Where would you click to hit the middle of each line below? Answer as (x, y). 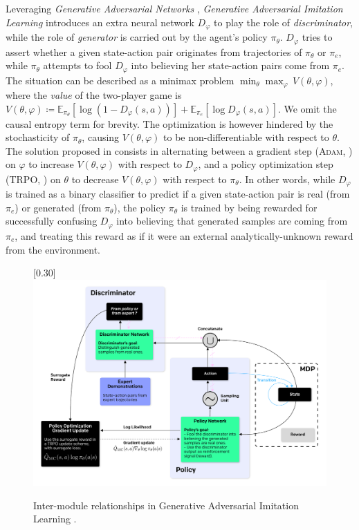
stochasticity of (38, 137)
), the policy (140, 207)
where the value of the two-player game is (94, 95)
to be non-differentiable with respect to (246, 137)
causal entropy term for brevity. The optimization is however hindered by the (169, 123)
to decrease (95, 179)
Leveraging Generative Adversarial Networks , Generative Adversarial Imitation (174, 8)
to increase (51, 164)
